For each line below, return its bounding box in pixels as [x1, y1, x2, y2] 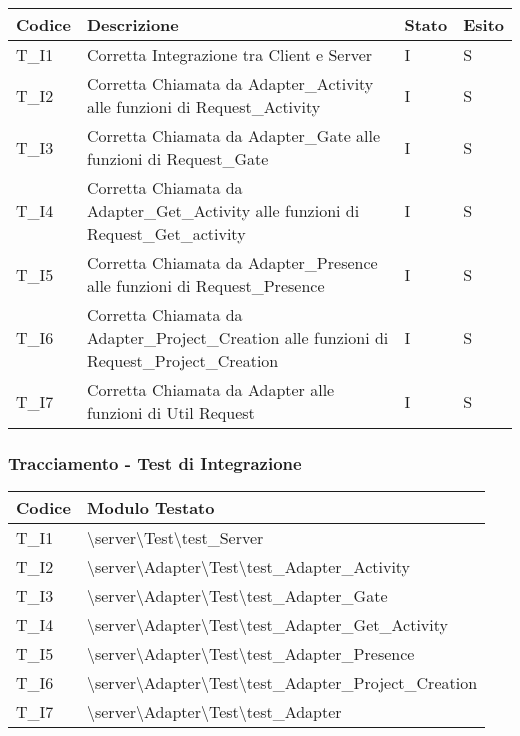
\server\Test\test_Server [86, 526, 264, 550]
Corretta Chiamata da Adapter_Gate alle [86, 124, 381, 147]
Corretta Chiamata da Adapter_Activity [86, 72, 374, 95]
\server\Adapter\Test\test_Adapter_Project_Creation [86, 671, 478, 695]
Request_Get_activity [86, 222, 246, 245]
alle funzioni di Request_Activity [86, 95, 321, 118]
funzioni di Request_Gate [86, 147, 269, 170]
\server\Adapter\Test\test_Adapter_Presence [86, 642, 415, 666]
